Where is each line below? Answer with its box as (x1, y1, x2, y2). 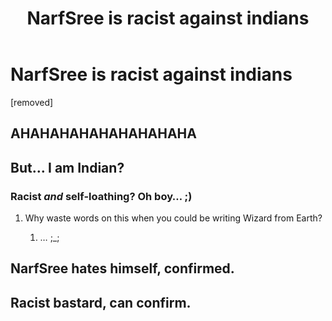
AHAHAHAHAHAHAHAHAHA (10, 125, 197, 142)
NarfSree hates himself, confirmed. (10, 260, 235, 277)
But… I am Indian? (10, 159, 125, 176)
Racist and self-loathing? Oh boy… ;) (10, 189, 193, 203)
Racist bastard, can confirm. (10, 294, 192, 311)
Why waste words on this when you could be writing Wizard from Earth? (24, 212, 323, 224)
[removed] (10, 96, 54, 108)
